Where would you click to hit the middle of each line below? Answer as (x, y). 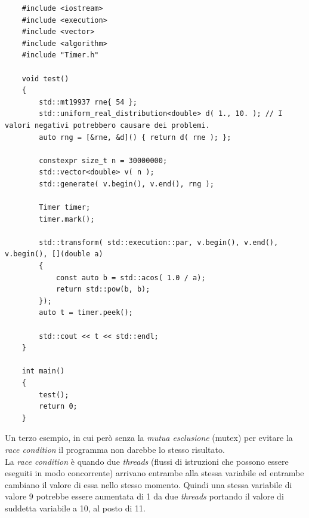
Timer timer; (65, 208)
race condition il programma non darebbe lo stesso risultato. (115, 449)
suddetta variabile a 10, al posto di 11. (75, 508)
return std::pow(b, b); (103, 289)
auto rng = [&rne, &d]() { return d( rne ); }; (135, 137)
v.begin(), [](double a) (54, 254)
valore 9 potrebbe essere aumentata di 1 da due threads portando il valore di (144, 496)
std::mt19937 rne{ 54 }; (88, 102)
